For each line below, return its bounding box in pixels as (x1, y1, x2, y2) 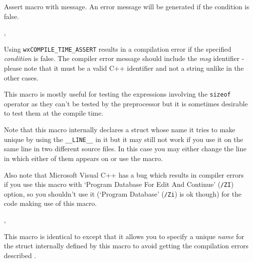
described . (4, 250, 36, 260)
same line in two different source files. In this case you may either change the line (4, 143, 247, 154)
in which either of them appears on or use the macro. (4, 153, 163, 163)
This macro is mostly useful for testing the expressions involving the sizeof (4, 89, 231, 99)
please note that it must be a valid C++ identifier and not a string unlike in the (4, 63, 244, 73)
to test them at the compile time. (4, 108, 103, 118)
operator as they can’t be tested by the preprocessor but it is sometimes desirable (4, 98, 248, 108)
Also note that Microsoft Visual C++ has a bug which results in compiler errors (4, 169, 244, 180)
